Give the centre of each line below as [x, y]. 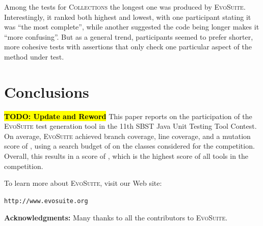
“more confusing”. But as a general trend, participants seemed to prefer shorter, [129, 36]
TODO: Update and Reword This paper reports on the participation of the [128, 116]
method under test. [34, 56]
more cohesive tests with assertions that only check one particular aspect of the [128, 47]
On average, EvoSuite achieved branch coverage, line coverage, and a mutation [127, 136]
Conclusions [47, 91]
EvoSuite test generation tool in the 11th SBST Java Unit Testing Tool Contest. [130, 126]
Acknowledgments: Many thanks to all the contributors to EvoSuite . [116, 217]
